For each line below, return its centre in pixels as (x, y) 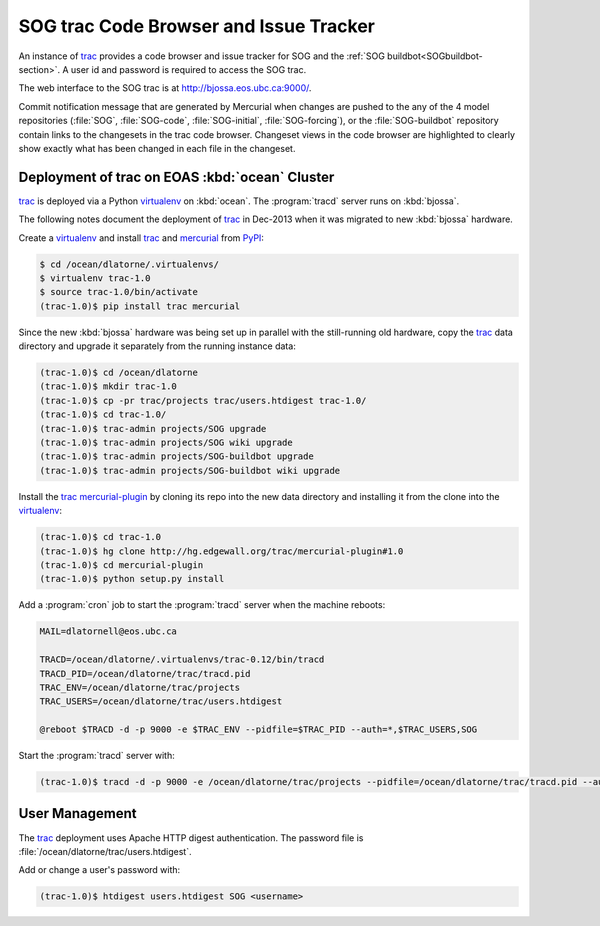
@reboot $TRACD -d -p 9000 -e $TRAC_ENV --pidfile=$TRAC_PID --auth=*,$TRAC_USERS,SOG (258, 729)
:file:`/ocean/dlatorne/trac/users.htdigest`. (105, 851)
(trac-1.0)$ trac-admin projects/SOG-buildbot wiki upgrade (190, 470)
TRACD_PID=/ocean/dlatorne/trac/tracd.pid (145, 673)
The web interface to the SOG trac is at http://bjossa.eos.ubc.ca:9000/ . (165, 88)
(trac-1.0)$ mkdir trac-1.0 (108, 386)
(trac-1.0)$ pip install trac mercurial (139, 306)
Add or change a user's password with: (99, 870)
